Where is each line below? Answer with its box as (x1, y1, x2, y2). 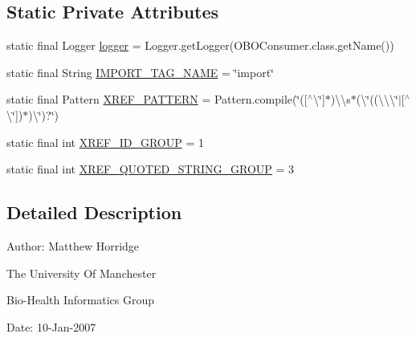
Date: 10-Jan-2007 (6, 318, 96, 335)
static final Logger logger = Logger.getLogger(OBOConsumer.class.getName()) (6, 37, 394, 54)
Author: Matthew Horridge (6, 237, 140, 254)
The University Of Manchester (6, 264, 157, 281)
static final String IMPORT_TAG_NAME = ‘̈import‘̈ (6, 63, 275, 80)
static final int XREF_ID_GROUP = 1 (6, 133, 204, 150)
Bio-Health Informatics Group (6, 291, 155, 308)
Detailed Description (6, 200, 182, 225)
